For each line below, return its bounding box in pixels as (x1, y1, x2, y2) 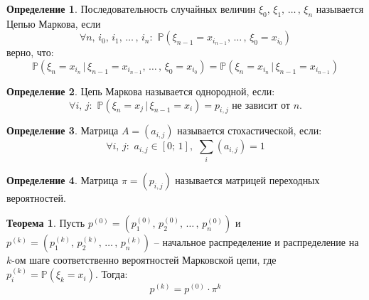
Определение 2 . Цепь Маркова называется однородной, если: (6, 83, 275, 98)
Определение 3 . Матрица (6, 123, 119, 138)
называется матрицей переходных (175, 172, 320, 187)
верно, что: (6, 45, 54, 60)
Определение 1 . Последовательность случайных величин (6, 1, 256, 16)
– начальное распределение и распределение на (154, 235, 359, 250)
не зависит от (232, 100, 290, 111)
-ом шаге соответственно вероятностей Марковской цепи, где (11, 252, 277, 267)
